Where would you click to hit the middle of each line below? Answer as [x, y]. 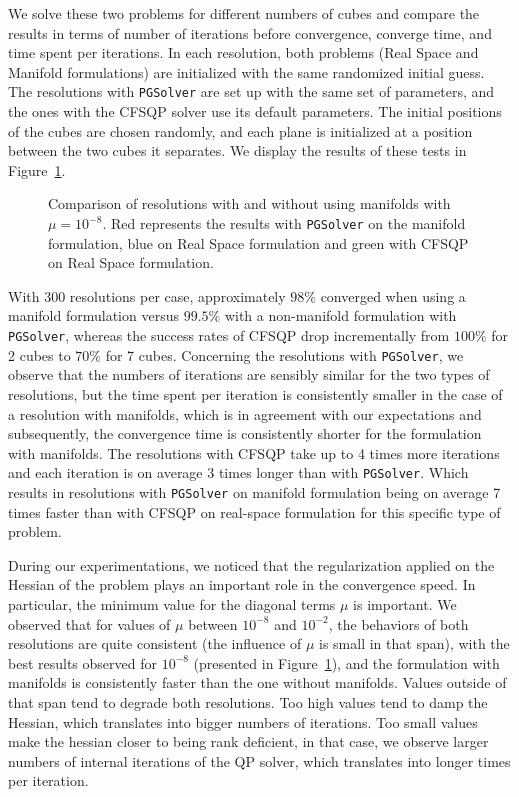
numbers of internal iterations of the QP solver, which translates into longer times [259, 760]
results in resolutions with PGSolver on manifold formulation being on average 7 [254, 491]
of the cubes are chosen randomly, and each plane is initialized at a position [240, 130]
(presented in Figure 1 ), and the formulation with [346, 662]
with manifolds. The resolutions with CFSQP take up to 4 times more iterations [254, 452]
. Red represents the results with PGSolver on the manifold [284, 223]
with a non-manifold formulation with [340, 315]
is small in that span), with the [414, 643]
